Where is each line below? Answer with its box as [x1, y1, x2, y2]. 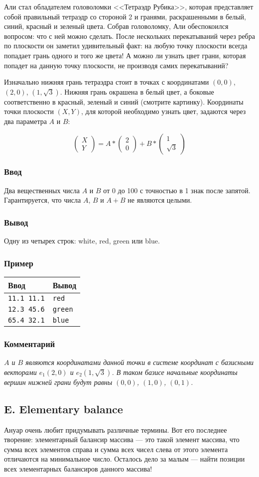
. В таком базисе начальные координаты [112, 366, 238, 377]
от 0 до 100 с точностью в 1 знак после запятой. [103, 185, 251, 195]
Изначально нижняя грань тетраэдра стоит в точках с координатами [4, 77, 209, 87]
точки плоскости [4, 106, 54, 117]
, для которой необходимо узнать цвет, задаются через [81, 106, 246, 117]
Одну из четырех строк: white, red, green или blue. [4, 236, 160, 246]
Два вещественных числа [4, 185, 80, 195]
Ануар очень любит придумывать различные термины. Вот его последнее [4, 424, 227, 435]
